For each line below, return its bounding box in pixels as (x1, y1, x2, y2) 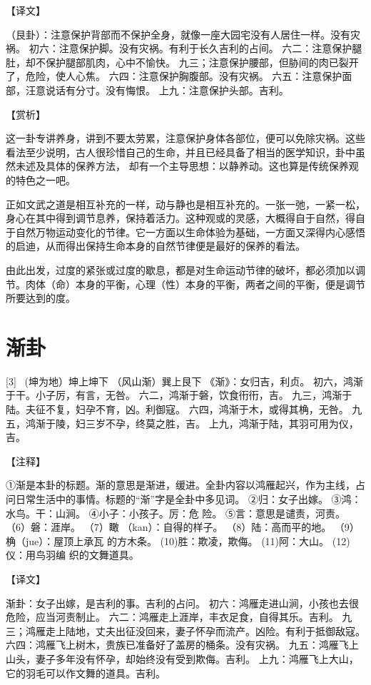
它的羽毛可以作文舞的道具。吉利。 (6, 665, 166, 680)
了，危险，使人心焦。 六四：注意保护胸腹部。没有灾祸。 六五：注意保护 (6, 68, 342, 83)
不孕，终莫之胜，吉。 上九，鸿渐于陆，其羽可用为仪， (105, 415, 359, 430)
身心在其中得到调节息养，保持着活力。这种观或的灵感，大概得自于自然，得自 (6, 210, 365, 225)
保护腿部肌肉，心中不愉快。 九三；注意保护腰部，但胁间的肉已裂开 (45, 54, 359, 69)
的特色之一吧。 (6, 172, 76, 187)
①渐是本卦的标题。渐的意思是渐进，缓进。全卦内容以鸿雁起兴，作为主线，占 (6, 477, 365, 492)
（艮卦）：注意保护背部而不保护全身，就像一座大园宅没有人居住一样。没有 (6, 26, 350, 41)
